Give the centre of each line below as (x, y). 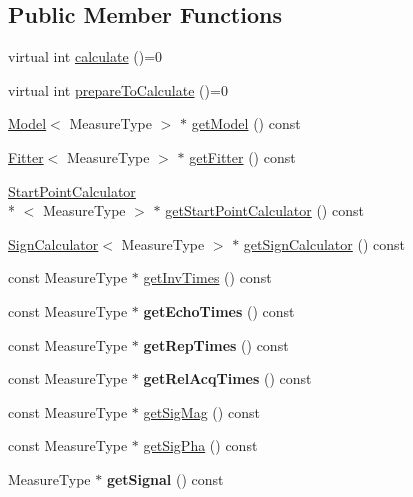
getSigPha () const (200, 445)
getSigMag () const (201, 411)
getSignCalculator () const (324, 243)
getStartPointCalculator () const (264, 210)
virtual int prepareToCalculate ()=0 (118, 89)
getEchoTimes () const (219, 310)
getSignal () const (165, 478)
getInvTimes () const (207, 277)
